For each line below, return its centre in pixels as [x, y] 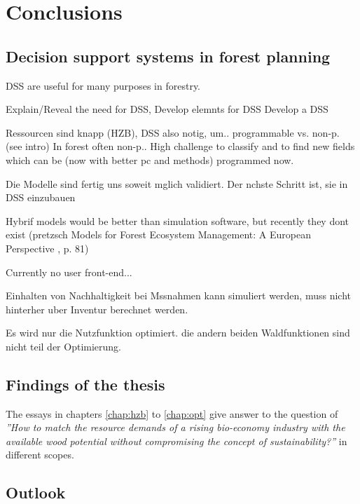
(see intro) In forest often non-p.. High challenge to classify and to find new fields [180, 146]
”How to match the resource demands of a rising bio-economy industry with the [175, 427]
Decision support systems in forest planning [168, 56]
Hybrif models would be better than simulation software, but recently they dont [178, 220]
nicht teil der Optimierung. [63, 346]
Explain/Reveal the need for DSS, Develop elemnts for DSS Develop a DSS [167, 109]
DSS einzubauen [41, 197]
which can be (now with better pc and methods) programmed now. [150, 159]
